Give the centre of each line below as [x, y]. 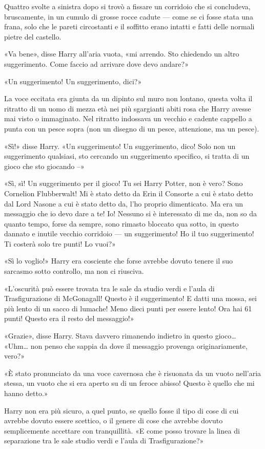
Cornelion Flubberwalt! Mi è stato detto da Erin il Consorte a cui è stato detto [129, 193]
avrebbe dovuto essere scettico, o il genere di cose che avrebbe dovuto [114, 420]
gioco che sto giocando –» [44, 166]
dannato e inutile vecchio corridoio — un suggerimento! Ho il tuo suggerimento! [129, 233]
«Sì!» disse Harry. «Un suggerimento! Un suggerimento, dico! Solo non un [120, 146]
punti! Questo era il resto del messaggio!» [69, 318]
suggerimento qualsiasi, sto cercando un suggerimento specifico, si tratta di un [127, 156]
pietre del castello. [33, 36]
